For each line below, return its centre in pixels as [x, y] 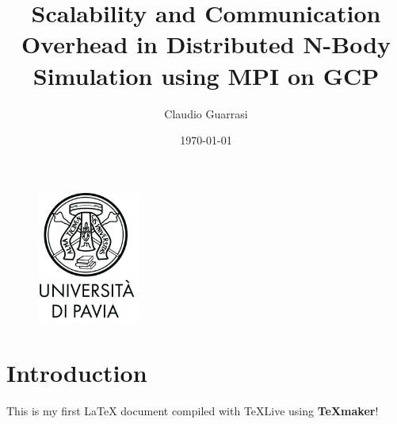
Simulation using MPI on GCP [206, 75]
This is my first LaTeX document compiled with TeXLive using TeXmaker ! [193, 411]
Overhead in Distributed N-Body [206, 44]
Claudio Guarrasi [206, 113]
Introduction [77, 373]
